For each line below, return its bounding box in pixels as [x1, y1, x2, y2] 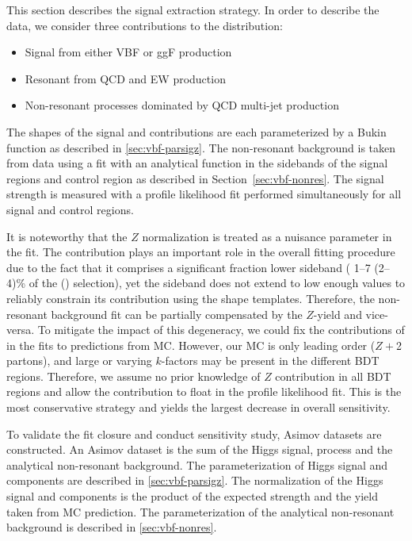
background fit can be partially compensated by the [51, 305, 303, 322]
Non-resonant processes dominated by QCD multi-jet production [25, 97, 339, 113]
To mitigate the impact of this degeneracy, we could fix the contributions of [37, 321, 405, 338]
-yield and [313, 305, 362, 322]
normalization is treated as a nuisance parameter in [142, 228, 392, 244]
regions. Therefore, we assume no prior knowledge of [6, 367, 261, 384]
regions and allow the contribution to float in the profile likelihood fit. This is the [6, 383, 402, 400]
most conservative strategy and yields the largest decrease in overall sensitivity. [6, 399, 391, 416]
